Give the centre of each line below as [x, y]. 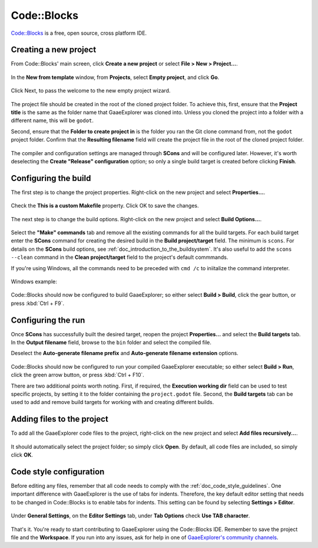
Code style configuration [58, 472]
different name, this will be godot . [52, 120]
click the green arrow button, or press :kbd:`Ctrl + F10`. [77, 375]
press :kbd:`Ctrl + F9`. [38, 303]
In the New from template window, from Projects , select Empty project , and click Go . [115, 77]
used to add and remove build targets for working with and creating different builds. [112, 402]
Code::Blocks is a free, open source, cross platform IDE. [79, 33]
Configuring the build [51, 178]
